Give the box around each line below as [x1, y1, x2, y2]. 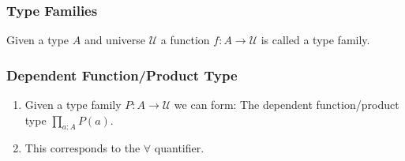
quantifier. [154, 140, 204, 156]
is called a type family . [261, 32, 370, 48]
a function [160, 32, 210, 48]
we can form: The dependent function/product [174, 96, 399, 113]
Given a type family [24, 96, 122, 113]
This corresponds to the [24, 140, 141, 156]
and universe [84, 32, 146, 48]
